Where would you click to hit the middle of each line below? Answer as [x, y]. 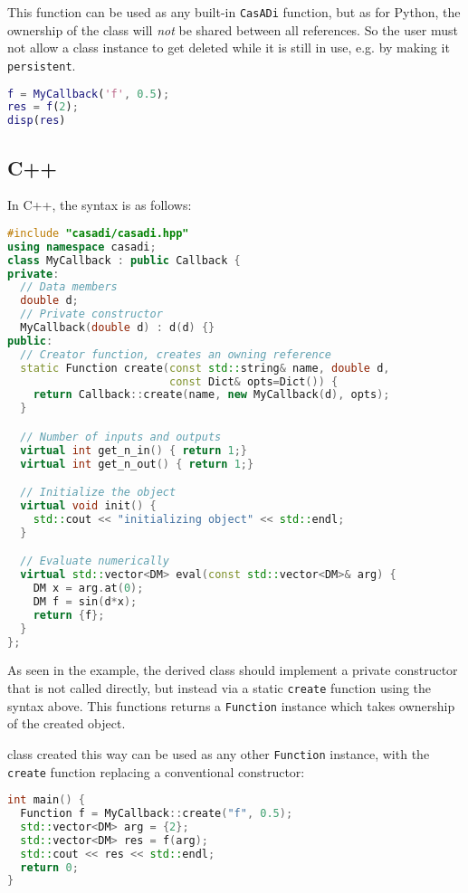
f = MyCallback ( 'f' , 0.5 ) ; [89, 94]
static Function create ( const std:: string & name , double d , [205, 368]
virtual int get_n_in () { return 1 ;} [134, 450]
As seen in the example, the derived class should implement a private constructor [233, 670]
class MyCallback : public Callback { [124, 260]
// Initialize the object [98, 493]
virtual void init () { [88, 505]
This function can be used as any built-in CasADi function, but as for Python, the [234, 12]
